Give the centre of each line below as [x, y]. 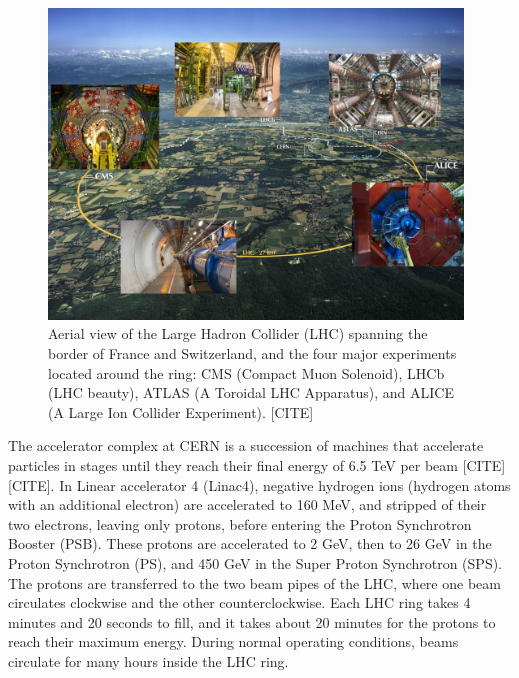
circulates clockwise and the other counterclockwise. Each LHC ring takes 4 [239, 602]
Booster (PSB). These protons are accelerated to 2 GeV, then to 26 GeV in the [250, 543]
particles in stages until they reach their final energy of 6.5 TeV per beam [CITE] [257, 464]
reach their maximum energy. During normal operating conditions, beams [233, 641]
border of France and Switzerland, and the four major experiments [252, 352]
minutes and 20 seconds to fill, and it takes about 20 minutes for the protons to [252, 621]
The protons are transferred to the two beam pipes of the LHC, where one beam [254, 582]
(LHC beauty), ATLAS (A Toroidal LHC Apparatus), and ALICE [251, 392]
